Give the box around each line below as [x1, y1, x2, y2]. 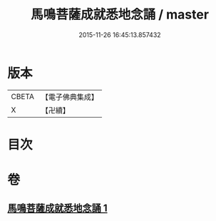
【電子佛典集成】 [41, 92, 98, 102]
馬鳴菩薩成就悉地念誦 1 [7, 202, 108, 215]
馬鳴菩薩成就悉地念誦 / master [31, 6, 209, 23]
